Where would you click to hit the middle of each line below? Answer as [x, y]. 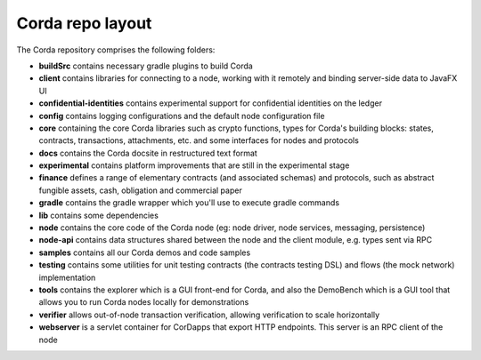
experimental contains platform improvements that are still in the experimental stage [194, 165]
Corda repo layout [84, 23]
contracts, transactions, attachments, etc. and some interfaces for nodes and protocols [199, 140]
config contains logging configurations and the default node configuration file [182, 116]
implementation [67, 277]
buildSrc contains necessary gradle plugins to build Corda [146, 66]
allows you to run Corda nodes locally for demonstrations [144, 302]
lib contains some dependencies [99, 215]
